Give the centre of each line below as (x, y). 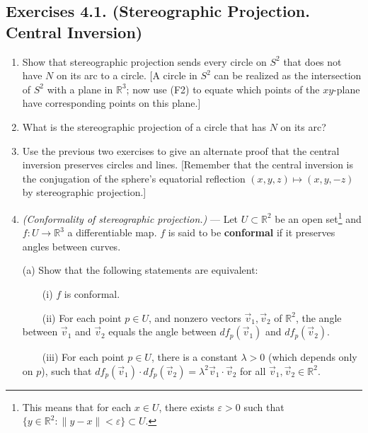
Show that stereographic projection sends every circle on (144, 61)
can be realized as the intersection (288, 75)
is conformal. (92, 293)
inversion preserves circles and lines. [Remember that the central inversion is (188, 164)
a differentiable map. (112, 232)
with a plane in (80, 89)
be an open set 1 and (318, 217)
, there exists (186, 406)
